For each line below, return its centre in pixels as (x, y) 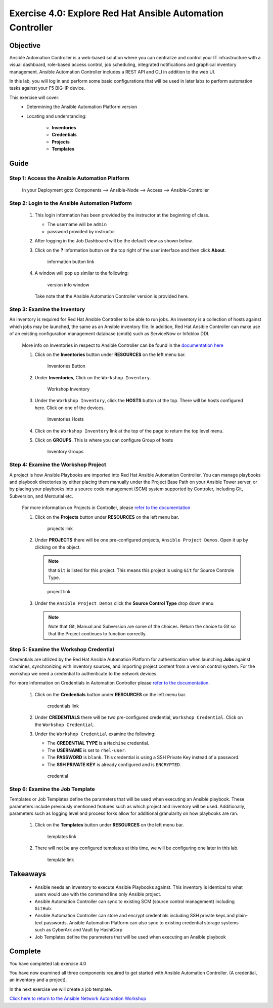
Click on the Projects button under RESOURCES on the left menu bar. (107, 517)
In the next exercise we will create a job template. (61, 989)
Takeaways (28, 874)
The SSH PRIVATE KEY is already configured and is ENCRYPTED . (114, 764)
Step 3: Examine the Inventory (47, 309)
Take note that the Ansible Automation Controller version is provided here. (112, 296)
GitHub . (43, 909)
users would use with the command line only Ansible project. (98, 894)
